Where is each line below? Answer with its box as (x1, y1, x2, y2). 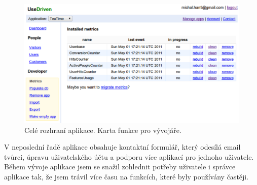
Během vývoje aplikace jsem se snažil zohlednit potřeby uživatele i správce (4, 161, 236, 172)
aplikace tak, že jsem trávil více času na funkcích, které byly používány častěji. (4, 171, 249, 181)
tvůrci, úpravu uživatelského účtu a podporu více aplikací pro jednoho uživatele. (4, 151, 254, 162)
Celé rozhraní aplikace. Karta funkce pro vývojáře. (24, 124, 181, 135)
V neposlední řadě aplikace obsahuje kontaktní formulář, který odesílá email (4, 142, 241, 152)
